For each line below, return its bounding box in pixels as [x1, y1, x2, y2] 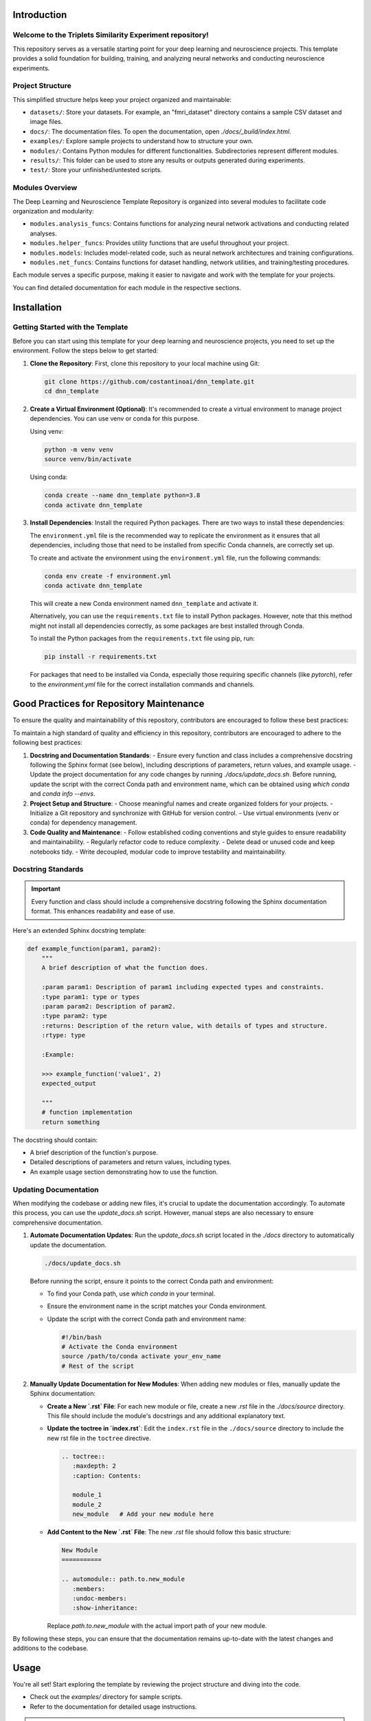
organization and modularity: [12, 207, 94, 215]
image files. [30, 118, 63, 126]
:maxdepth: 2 [72, 1462, 117, 1470]
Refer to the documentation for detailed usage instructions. [30, 1702, 197, 1711]
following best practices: [12, 739, 82, 747]
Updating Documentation [12, 1185, 99, 1194]
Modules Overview [12, 183, 78, 193]
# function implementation [41, 1108, 133, 1117]
